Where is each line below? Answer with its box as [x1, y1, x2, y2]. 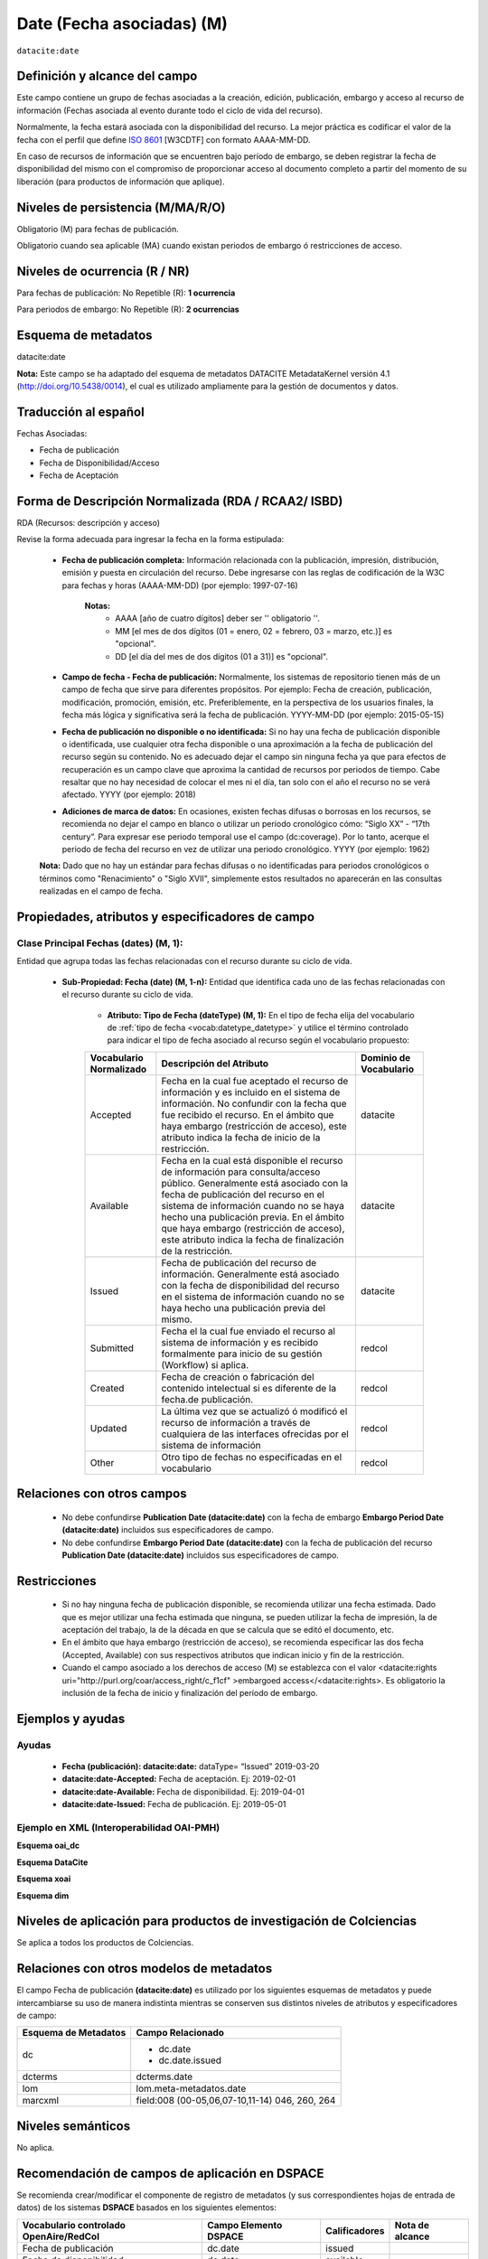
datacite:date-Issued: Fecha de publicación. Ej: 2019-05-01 [61, 1799, 286, 1810]
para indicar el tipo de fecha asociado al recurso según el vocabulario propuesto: [107, 1035, 410, 1045]
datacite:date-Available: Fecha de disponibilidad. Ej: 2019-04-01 [61, 1786, 305, 1797]
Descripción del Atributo [161, 1057, 269, 1070]
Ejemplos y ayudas [16, 1711, 126, 1726]
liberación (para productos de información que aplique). [16, 176, 225, 187]
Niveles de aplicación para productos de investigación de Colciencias [16, 1914, 418, 1929]
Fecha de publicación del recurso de [161, 1256, 317, 1269]
